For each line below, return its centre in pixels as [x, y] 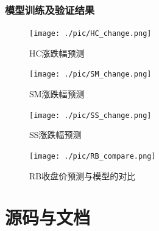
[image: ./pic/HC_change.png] [90, 34]
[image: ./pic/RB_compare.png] [93, 156]
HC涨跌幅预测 [57, 53]
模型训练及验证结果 [50, 9]
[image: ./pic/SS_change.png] [90, 115]
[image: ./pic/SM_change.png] [90, 74]
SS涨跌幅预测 [55, 135]
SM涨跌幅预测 [57, 94]
